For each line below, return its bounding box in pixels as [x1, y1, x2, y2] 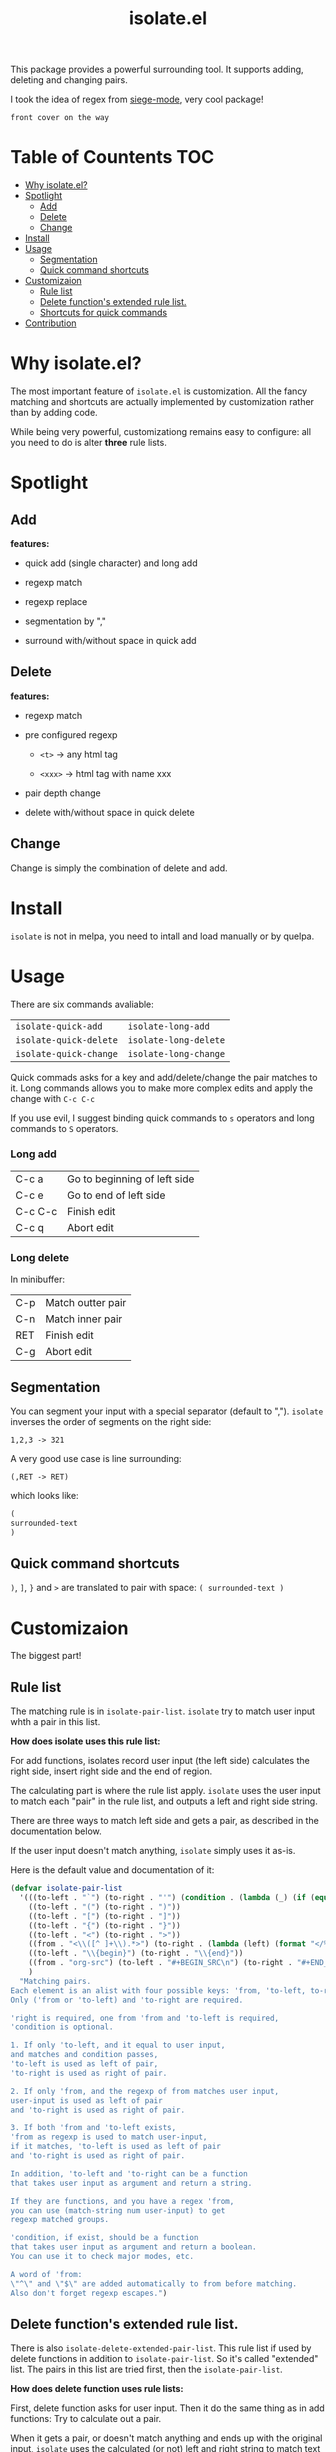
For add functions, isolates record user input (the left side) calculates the [10, 1755, 310, 1767]
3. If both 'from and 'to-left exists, [10, 2123, 177, 2133]
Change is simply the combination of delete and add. [10, 862, 228, 874]
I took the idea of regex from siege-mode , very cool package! [10, 93, 264, 106]
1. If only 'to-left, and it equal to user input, [10, 2040, 226, 2051]
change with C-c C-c [10, 1092, 95, 1104]
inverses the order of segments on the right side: [10, 1415, 212, 1427]
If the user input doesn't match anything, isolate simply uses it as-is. [10, 1845, 296, 1857]
